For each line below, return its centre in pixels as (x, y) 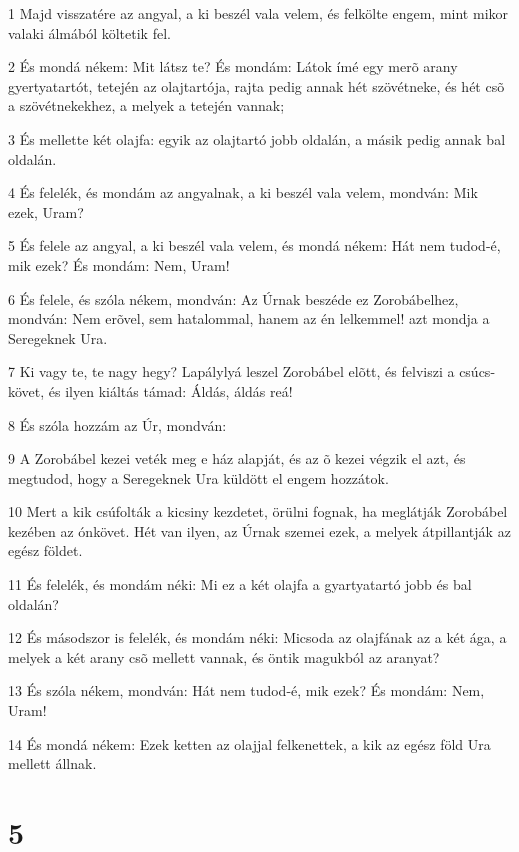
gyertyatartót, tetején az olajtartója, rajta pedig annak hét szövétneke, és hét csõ (256, 85)
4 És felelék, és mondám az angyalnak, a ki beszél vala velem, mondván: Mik (243, 192)
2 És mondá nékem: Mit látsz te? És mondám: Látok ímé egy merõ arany (233, 66)
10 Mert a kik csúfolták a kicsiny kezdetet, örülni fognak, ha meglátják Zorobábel (258, 511)
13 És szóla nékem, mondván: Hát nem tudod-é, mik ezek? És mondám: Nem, (246, 690)
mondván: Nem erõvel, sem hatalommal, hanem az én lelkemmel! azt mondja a (249, 318)
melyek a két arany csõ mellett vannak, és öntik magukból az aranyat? (224, 656)
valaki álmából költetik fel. (89, 32)
